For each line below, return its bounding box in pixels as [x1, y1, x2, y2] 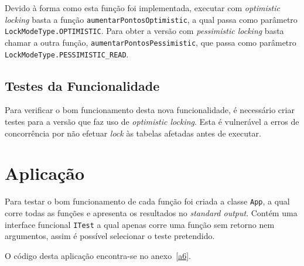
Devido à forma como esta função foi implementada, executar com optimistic [5, 2, 280, 13]
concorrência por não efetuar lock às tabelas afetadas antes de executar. [5, 127, 261, 139]
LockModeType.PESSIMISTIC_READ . [5, 47, 129, 60]
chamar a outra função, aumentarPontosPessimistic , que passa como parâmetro [5, 36, 296, 48]
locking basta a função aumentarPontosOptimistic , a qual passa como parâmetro [5, 13, 298, 25]
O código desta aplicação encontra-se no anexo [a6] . [5, 249, 191, 261]
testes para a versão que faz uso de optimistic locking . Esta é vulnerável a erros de [5, 115, 299, 128]
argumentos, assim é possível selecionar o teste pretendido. [5, 230, 215, 242]
